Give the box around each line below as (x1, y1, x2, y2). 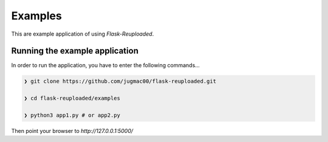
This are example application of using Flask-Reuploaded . (11, 30, 154, 37)
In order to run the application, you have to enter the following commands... (11, 62, 200, 69)
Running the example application (11, 46, 139, 56)
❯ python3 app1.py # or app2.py (24, 112, 121, 118)
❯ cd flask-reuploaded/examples (24, 95, 121, 102)
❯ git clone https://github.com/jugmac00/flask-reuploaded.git (24, 78, 217, 85)
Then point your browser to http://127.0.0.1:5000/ (11, 127, 134, 134)
